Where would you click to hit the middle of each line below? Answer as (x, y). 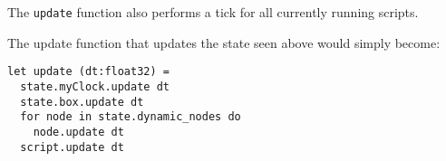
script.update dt (72, 147)
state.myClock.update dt (95, 86)
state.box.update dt (82, 102)
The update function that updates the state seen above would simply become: (224, 42)
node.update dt (78, 132)
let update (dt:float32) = (88, 72)
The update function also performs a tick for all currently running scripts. (213, 12)
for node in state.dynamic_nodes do (131, 117)
